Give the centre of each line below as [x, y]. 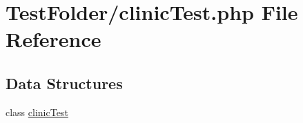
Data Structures [64, 83]
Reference [53, 39]
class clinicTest [37, 112]
